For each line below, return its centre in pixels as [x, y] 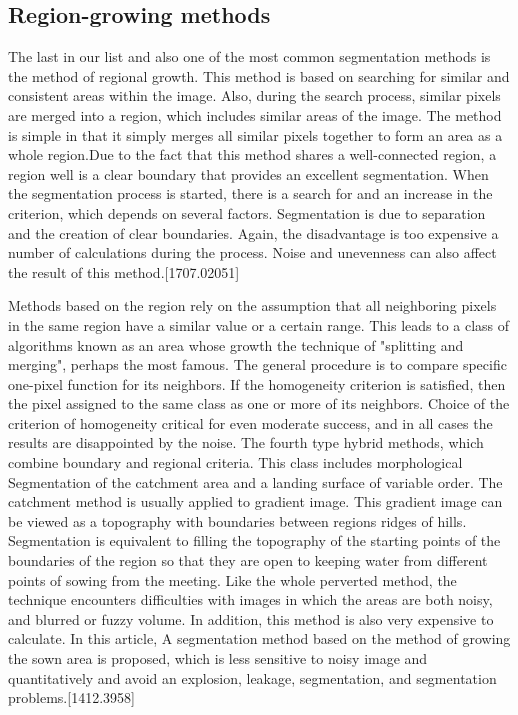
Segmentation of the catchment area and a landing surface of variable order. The [255, 481]
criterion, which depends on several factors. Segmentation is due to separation [247, 212]
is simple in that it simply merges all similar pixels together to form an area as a [255, 134]
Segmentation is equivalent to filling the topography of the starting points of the [254, 540]
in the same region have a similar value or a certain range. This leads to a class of [259, 324]
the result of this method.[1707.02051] [124, 271]
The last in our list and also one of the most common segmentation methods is [249, 56]
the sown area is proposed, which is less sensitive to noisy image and [218, 658]
